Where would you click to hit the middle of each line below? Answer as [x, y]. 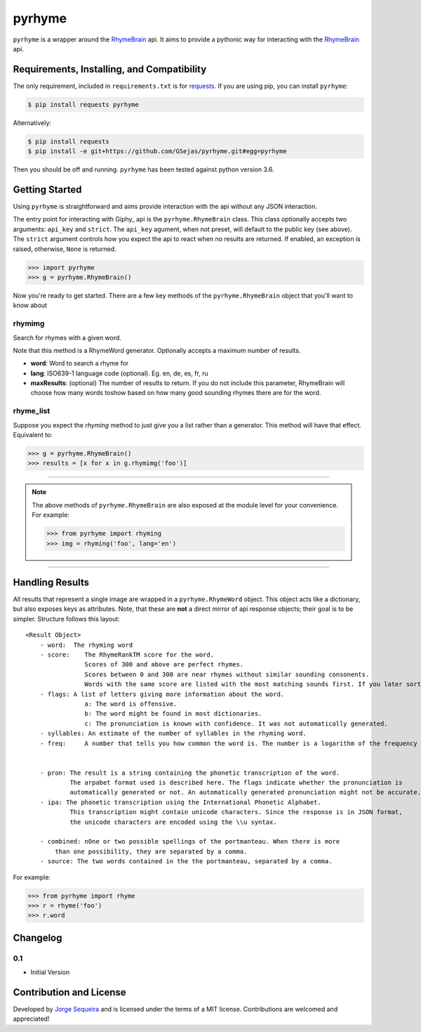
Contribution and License [69, 992]
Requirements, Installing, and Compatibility [110, 69]
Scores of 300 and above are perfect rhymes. [164, 665]
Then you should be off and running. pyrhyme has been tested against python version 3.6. [143, 169]
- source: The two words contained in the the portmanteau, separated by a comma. [186, 862]
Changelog [38, 937]
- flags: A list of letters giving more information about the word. [162, 694]
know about [30, 305]
